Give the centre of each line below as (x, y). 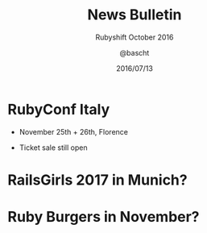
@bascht (135, 52)
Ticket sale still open (53, 148)
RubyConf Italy (59, 109)
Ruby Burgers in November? (103, 217)
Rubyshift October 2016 (135, 37)
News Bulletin (135, 15)
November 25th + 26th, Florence (73, 131)
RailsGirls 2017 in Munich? (97, 180)
